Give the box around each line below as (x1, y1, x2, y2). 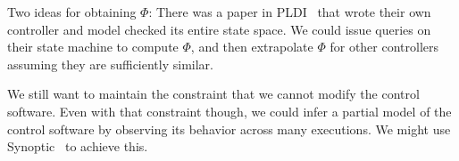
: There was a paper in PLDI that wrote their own (148, 3, 431, 20)
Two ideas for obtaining (7, 3, 137, 20)
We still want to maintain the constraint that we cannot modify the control (7, 85, 420, 103)
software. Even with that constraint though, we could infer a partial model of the (7, 101, 452, 120)
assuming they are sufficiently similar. (7, 54, 213, 73)
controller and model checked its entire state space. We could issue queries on (7, 20, 431, 38)
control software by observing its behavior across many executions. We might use (7, 119, 451, 138)
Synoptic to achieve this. (7, 137, 148, 156)
